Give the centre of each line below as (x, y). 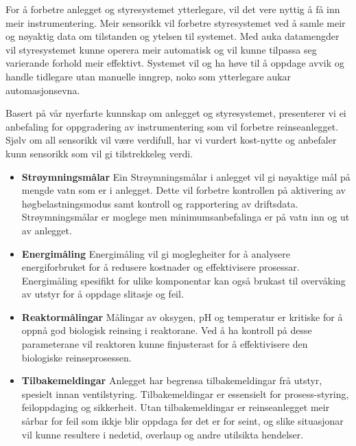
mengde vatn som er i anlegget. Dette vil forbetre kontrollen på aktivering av (183, 190)
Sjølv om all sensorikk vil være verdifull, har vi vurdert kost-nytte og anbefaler (171, 140)
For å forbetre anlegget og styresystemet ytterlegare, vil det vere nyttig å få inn (173, 9)
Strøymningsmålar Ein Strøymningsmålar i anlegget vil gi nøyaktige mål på (186, 176)
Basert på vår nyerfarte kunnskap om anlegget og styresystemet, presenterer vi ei (176, 113)
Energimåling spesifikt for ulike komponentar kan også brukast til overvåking (183, 280)
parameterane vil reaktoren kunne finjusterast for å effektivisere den (165, 344)
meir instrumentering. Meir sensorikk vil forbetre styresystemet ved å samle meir (176, 22)
